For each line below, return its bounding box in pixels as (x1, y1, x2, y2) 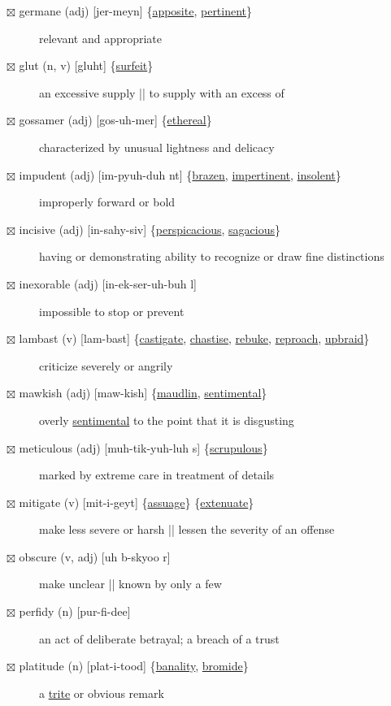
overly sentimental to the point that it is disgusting (39, 411, 294, 428)
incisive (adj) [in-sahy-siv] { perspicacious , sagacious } (19, 220, 281, 237)
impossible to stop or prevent (39, 302, 185, 319)
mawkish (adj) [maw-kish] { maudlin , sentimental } (19, 384, 267, 401)
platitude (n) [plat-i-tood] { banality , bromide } (19, 657, 249, 674)
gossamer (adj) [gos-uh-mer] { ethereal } (19, 111, 212, 128)
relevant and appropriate (39, 29, 163, 46)
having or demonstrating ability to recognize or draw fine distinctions (39, 248, 384, 265)
